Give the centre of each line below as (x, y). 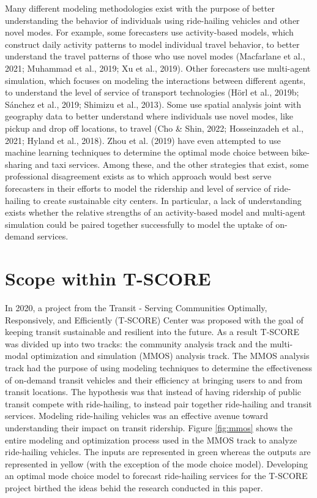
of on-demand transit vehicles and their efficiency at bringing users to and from (154, 379)
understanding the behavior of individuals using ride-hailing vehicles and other (152, 20)
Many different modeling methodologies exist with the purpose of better (140, 8)
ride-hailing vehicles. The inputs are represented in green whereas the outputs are (158, 452)
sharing (19, 164)
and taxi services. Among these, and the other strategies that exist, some (172, 164)
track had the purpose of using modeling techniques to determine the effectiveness (159, 367)
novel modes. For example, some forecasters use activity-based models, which (149, 32)
